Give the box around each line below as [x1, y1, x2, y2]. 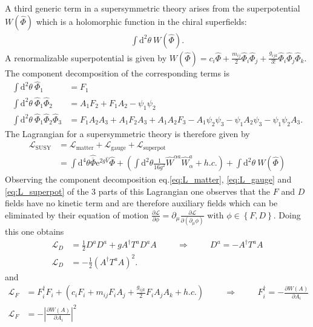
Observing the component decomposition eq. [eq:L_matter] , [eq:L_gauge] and [5, 173, 292, 186]
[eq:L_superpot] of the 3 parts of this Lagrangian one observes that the [5, 184, 271, 197]
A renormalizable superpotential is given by [5, 51, 167, 64]
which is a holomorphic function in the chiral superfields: [36, 15, 247, 27]
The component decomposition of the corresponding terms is [5, 66, 230, 79]
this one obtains [5, 225, 64, 238]
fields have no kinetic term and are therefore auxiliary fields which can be [5, 197, 278, 209]
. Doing [273, 208, 301, 221]
